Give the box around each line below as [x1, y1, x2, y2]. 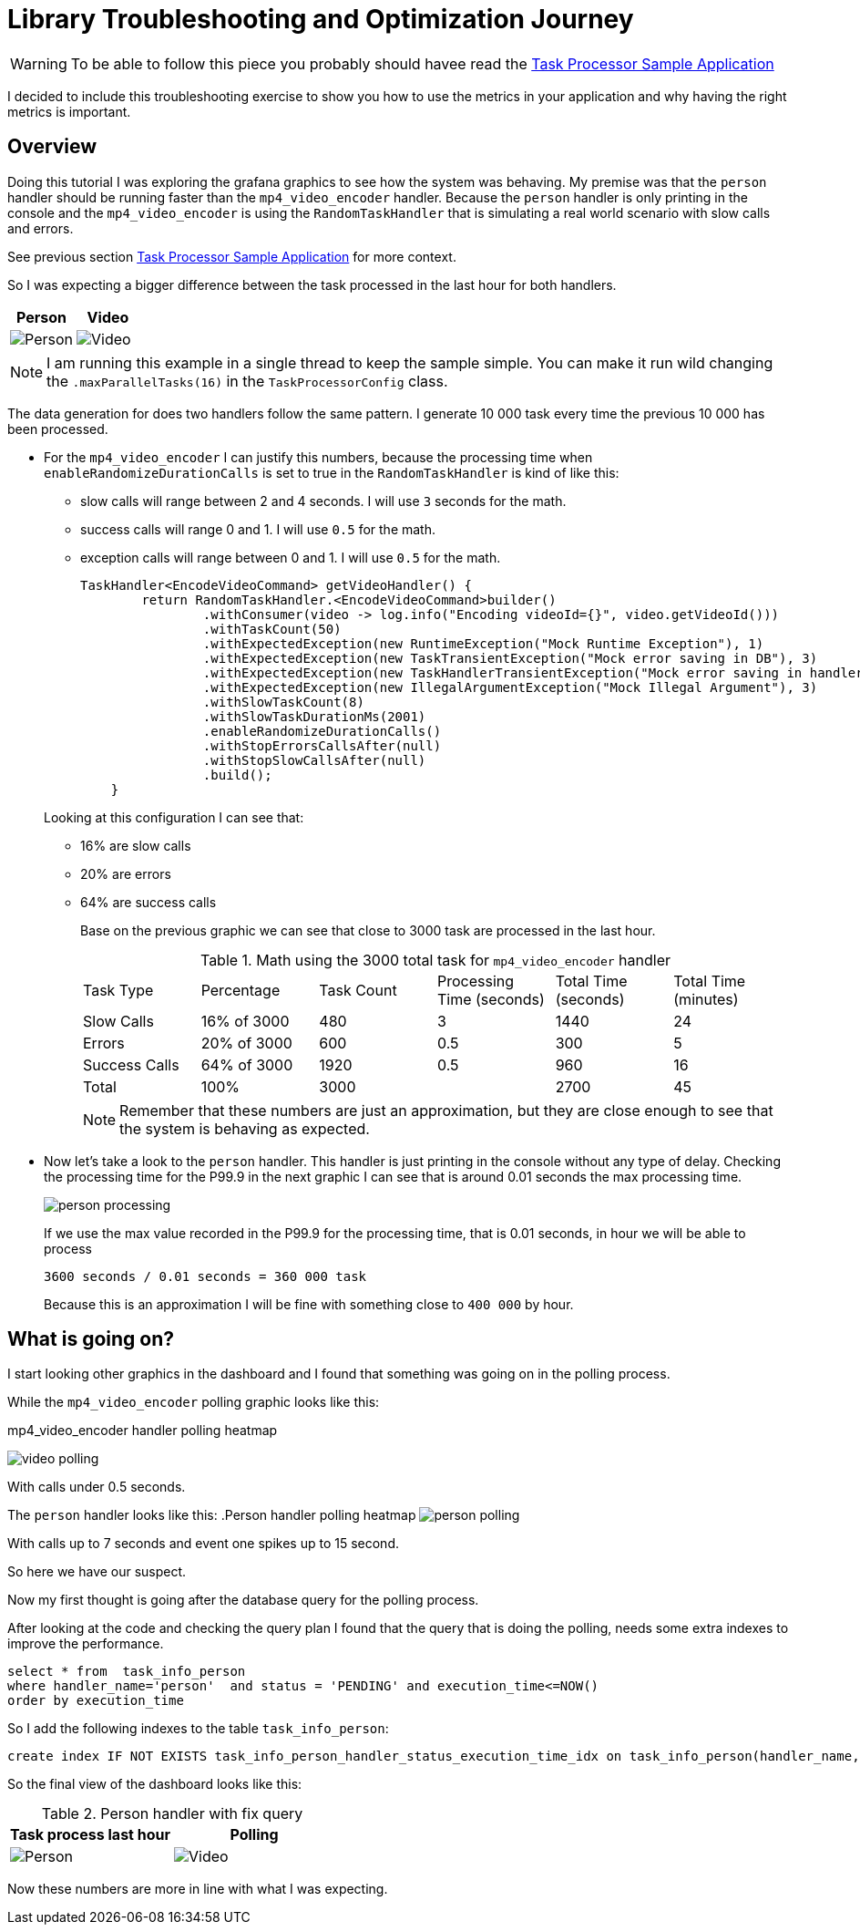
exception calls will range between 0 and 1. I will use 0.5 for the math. [80, 549, 501, 565]
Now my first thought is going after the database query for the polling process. [7, 1592, 479, 1608]
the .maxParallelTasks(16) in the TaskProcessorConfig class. [46, 371, 448, 390]
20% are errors [80, 865, 171, 882]
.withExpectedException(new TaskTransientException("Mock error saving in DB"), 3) [202, 650, 818, 666]
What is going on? [7, 1328, 175, 1351]
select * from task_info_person [7, 1664, 246, 1679]
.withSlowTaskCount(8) [202, 694, 364, 709]
